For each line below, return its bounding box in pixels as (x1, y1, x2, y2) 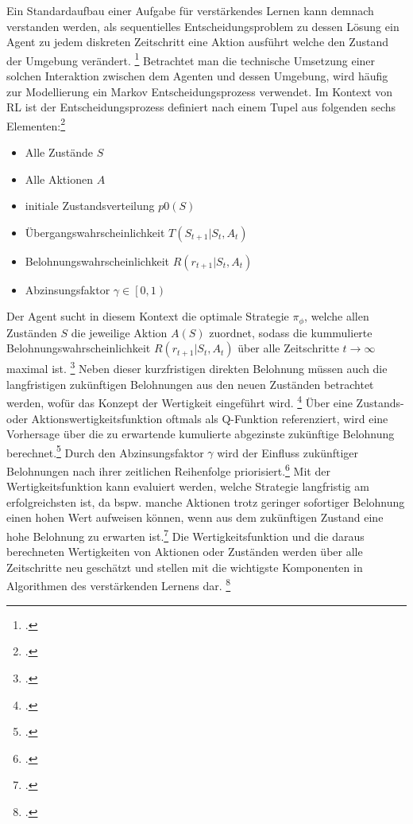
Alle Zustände (25, 144, 94, 161)
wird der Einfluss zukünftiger (217, 444, 359, 461)
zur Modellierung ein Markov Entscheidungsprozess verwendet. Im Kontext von (6, 83, 393, 99)
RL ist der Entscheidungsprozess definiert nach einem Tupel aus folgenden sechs (6, 99, 396, 115)
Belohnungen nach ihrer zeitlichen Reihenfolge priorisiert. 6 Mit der (6, 461, 330, 479)
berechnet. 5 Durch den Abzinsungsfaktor (6, 441, 204, 461)
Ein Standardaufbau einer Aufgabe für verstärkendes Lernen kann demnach (6, 2, 374, 18)
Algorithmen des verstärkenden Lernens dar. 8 (6, 575, 231, 594)
